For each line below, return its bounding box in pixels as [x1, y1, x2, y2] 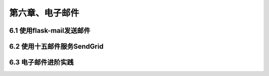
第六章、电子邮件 [9, 7, 80, 18]
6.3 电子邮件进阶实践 [9, 58, 74, 67]
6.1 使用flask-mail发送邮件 [9, 26, 91, 35]
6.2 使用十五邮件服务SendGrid [9, 42, 104, 51]
